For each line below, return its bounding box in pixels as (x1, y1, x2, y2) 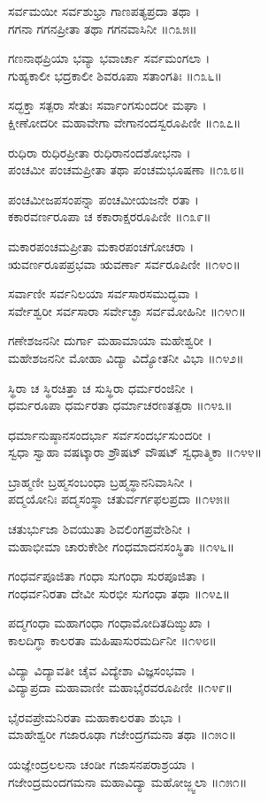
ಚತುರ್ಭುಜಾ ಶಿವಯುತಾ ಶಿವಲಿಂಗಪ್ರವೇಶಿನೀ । (8, 520, 191, 538)
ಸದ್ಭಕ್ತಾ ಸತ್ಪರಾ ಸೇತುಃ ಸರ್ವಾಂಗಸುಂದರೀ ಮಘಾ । (8, 96, 207, 114)
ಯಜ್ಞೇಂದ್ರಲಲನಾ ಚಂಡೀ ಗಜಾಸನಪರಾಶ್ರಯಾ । (8, 755, 195, 773)
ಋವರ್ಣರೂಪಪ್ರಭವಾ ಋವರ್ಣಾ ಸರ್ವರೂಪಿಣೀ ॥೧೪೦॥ (8, 254, 241, 273)
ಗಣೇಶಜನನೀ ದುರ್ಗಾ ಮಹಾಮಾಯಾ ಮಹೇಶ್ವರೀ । (8, 331, 213, 350)
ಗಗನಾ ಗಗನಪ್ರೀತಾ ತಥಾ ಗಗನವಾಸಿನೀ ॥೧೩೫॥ (8, 19, 197, 37)
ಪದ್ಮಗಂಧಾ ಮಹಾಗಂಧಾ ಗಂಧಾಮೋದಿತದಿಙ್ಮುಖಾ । (8, 613, 211, 632)
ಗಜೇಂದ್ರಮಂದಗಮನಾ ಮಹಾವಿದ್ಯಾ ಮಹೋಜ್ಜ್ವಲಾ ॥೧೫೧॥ (8, 772, 248, 790)
